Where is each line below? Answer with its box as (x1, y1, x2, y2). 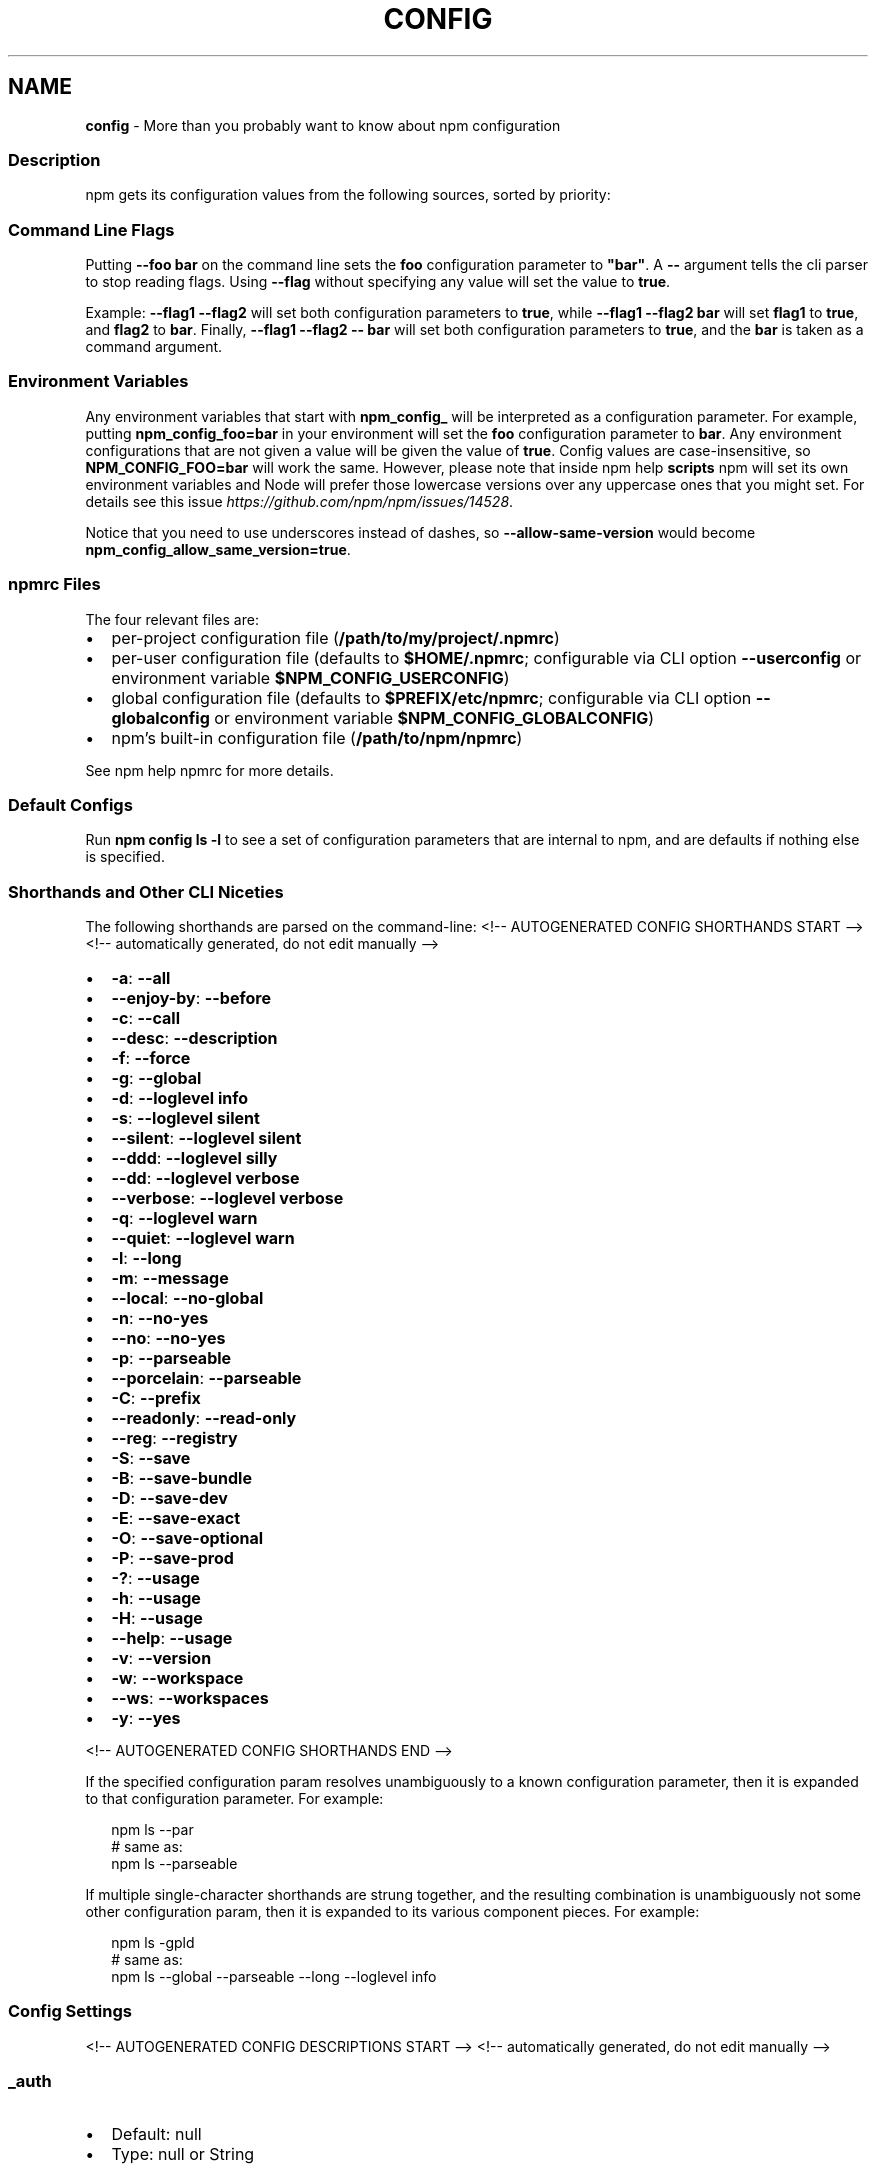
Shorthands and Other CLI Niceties (8, 881, 284, 902)
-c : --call (111, 1008, 181, 1029)
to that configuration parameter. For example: (85, 1790, 384, 1808)
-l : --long (111, 1248, 182, 1269)
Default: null (111, 2123, 202, 2144)
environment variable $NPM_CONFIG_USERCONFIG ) (111, 667, 510, 688)
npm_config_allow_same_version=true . (85, 540, 351, 558)
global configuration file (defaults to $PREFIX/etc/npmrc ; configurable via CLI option (111, 687, 752, 708)
